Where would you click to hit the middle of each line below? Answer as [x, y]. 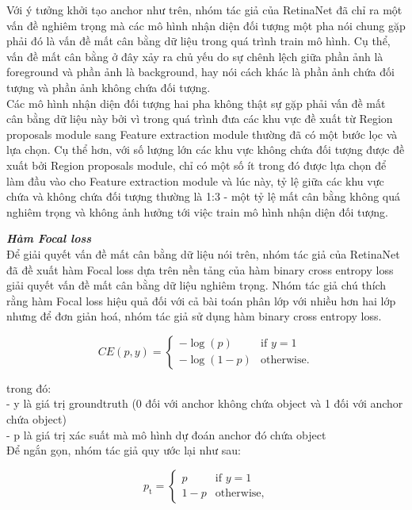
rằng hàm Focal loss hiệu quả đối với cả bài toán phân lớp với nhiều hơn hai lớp [201, 300]
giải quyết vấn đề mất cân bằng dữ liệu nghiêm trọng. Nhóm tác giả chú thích [196, 285]
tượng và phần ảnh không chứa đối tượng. [109, 87]
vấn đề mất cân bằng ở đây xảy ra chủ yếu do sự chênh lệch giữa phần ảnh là [195, 56]
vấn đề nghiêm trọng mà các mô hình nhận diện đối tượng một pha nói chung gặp [206, 25]
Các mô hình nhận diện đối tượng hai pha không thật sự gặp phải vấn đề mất [196, 103]
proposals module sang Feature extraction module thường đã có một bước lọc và [202, 134]
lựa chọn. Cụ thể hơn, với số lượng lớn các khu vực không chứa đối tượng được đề [206, 150]
